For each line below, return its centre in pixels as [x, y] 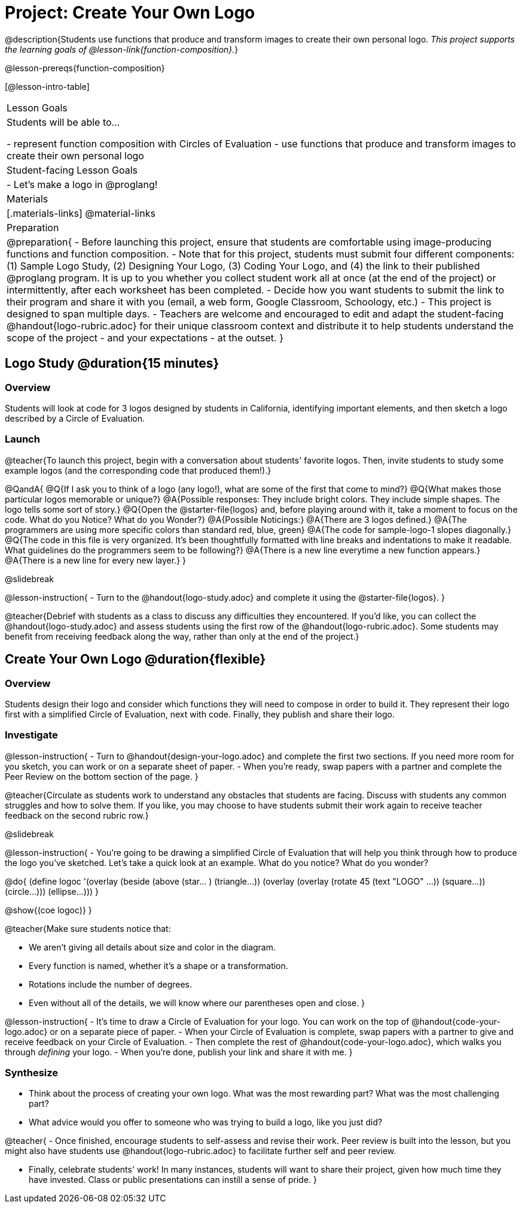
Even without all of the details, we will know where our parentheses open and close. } [197, 1003]
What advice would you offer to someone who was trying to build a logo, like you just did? [206, 1122]
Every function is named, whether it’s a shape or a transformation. [158, 965]
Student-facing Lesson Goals [72, 170]
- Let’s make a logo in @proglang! [82, 184]
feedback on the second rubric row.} [77, 815]
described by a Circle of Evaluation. [75, 418]
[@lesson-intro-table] [47, 86]
